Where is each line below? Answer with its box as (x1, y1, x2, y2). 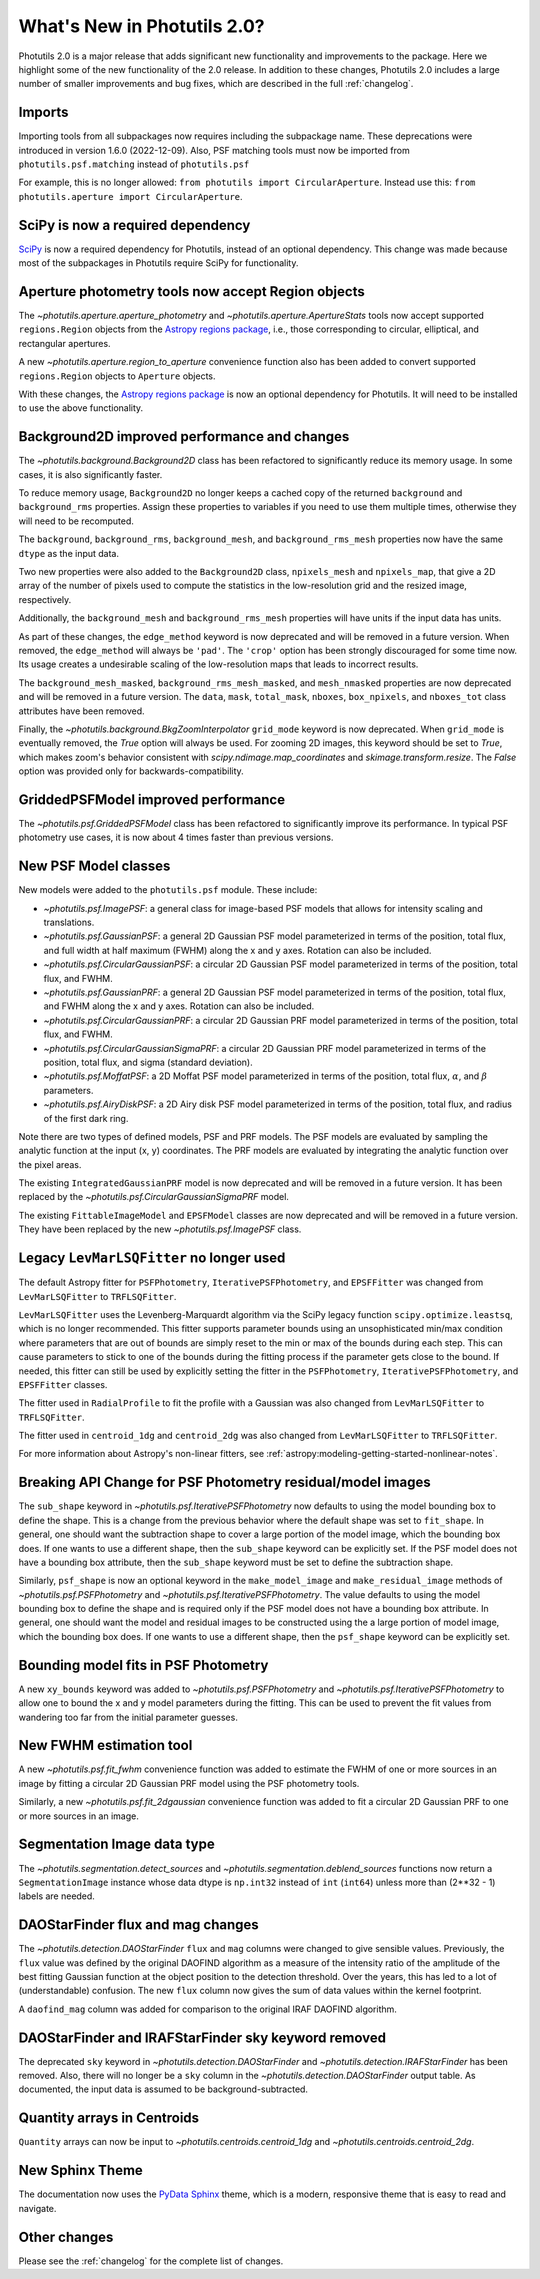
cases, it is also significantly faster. (18, 468, 163, 480)
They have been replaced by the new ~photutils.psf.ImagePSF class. (18, 1223, 302, 1235)
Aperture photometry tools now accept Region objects (18, 283, 365, 300)
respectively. (18, 593, 72, 605)
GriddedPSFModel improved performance (18, 791, 285, 808)
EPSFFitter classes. (18, 1378, 108, 1390)
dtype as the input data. (18, 547, 120, 559)
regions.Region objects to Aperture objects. (18, 370, 216, 382)
